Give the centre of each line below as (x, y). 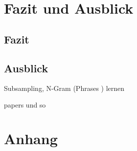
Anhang (31, 138)
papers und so (25, 104)
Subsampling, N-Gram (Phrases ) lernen (64, 88)
